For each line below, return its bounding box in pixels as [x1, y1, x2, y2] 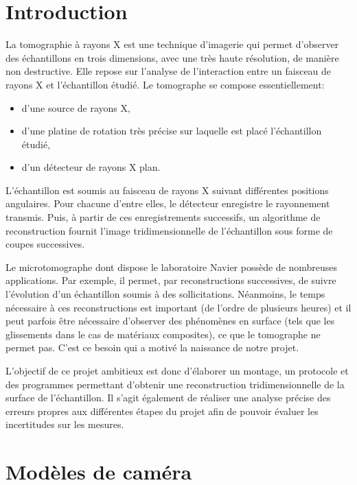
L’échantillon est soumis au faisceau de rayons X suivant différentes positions [5, 182, 329, 197]
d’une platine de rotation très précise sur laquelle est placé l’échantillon [21, 123, 322, 138]
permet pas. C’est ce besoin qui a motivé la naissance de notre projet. [5, 340, 299, 355]
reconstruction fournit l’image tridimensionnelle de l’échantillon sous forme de [5, 223, 333, 237]
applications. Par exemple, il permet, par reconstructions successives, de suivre [5, 273, 336, 287]
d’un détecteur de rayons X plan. [21, 160, 161, 174]
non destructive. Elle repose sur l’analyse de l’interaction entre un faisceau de [5, 64, 332, 78]
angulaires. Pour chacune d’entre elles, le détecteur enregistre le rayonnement [5, 196, 330, 211]
